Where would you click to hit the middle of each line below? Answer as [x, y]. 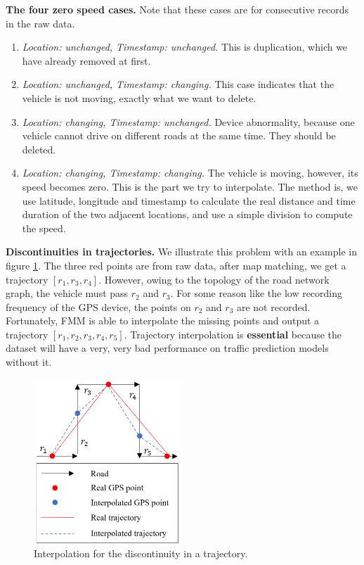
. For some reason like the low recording [256, 293]
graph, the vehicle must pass [67, 293]
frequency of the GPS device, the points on [98, 306]
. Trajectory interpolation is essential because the [233, 334]
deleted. [39, 149]
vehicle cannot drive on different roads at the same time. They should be [179, 135]
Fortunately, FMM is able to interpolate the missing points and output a [163, 320]
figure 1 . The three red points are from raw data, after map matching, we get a [176, 265]
